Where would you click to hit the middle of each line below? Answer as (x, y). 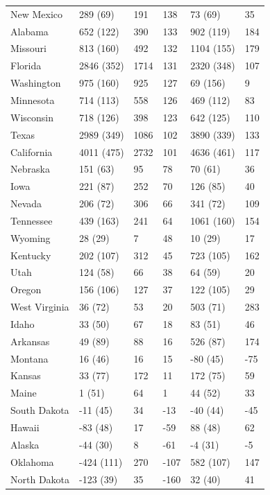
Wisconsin (32, 117)
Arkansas (30, 341)
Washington (36, 83)
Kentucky (31, 255)
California (32, 151)
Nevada (26, 203)
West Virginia (40, 307)
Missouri (28, 48)
